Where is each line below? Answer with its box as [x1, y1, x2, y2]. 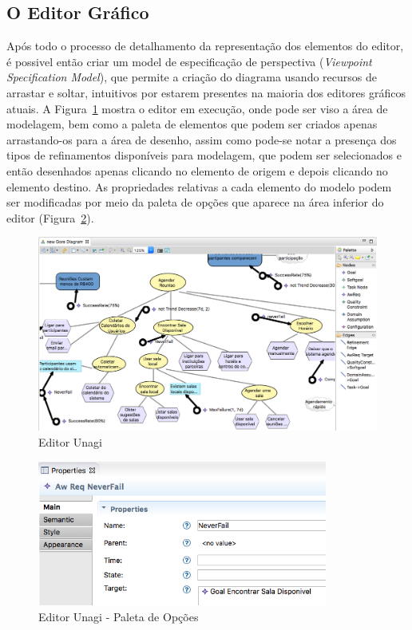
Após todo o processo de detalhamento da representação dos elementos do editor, [6, 37, 404, 54]
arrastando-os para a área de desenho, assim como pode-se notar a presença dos [6, 131, 397, 148]
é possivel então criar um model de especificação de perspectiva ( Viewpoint [6, 53, 372, 69]
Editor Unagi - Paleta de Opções [38, 608, 199, 624]
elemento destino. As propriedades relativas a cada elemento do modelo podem [6, 178, 392, 195]
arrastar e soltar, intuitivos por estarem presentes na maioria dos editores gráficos [6, 84, 406, 100]
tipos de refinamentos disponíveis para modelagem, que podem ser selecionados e [6, 147, 402, 163]
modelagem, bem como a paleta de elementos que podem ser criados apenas [6, 116, 378, 132]
